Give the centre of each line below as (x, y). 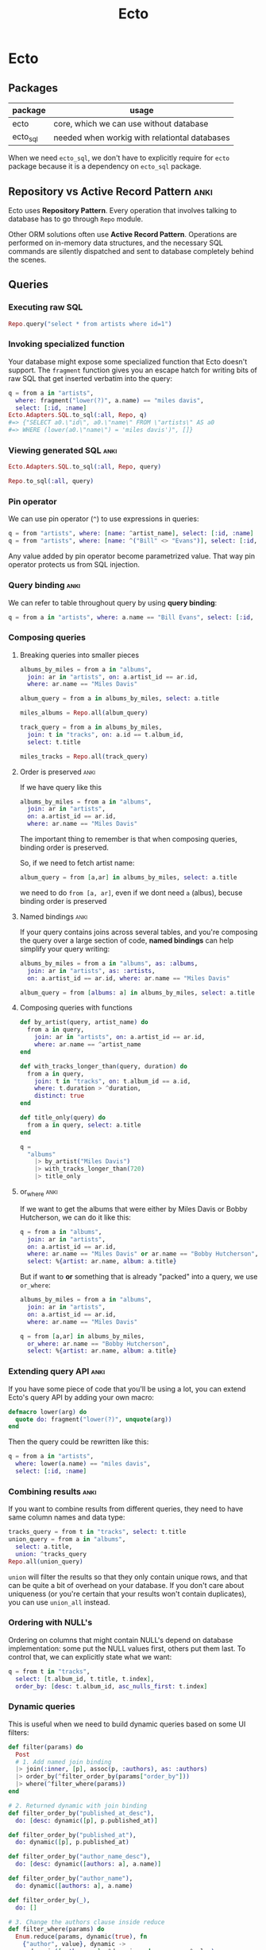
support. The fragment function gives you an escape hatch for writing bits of (133, 370)
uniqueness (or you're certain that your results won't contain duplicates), (127, 1594)
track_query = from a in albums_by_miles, (91, 728)
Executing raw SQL (46, 307)
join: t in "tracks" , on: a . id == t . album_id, (106, 734)
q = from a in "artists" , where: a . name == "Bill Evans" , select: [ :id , (131, 617)
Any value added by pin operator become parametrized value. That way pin (132, 556)
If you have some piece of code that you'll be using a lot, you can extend (127, 1388)
